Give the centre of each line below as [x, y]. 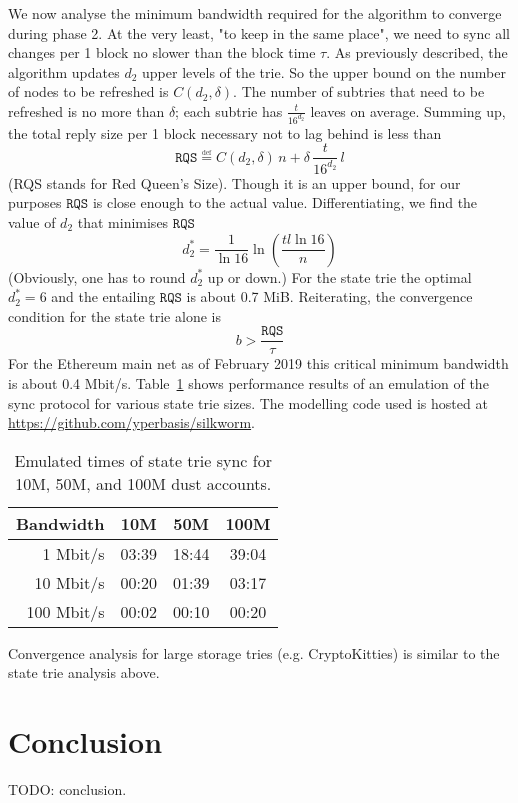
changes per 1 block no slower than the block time [162, 52]
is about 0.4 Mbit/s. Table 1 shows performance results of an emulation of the [248, 383]
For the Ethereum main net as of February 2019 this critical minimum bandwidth [258, 363]
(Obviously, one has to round [97, 276]
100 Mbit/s [65, 611]
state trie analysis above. [84, 672]
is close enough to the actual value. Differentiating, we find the [285, 202]
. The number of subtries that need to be [359, 91]
